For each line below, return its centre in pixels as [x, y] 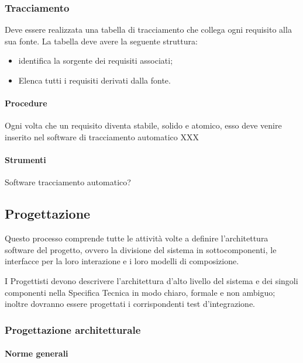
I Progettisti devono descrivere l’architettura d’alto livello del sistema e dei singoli [151, 280]
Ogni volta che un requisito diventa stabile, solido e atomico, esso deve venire [143, 125]
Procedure [26, 103]
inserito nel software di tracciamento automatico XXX [102, 136]
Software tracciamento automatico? [68, 182]
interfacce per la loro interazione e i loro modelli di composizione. [122, 261]
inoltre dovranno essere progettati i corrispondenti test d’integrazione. [130, 304]
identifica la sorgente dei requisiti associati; [96, 61]
